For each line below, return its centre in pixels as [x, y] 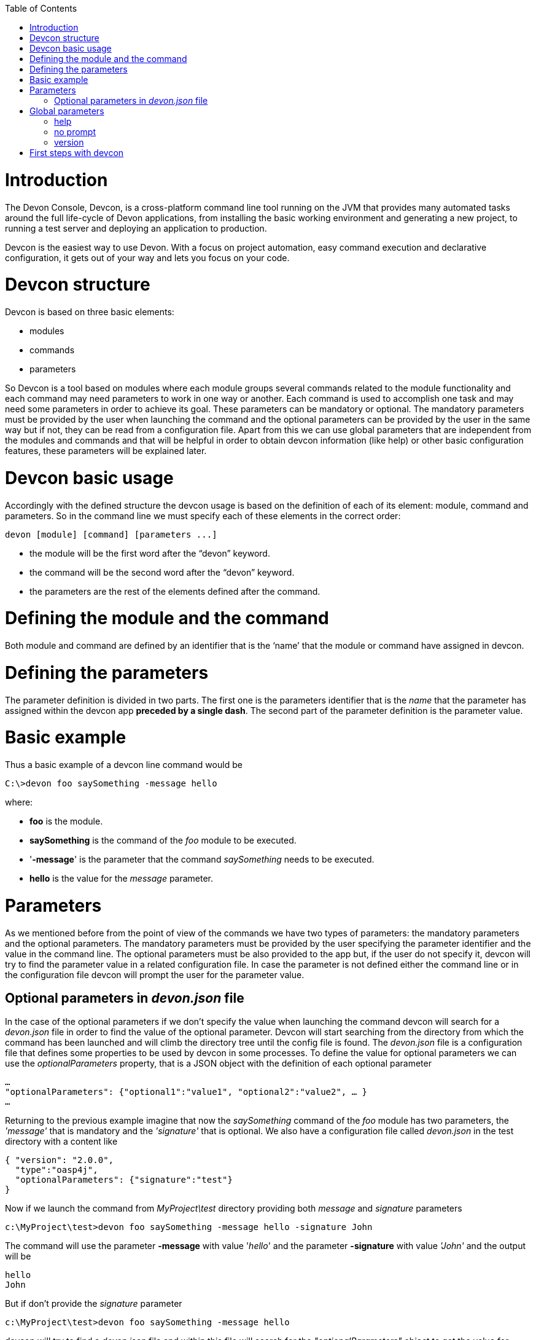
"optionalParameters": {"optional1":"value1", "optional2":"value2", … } [186, 1092]
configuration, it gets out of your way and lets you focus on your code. [147, 257]
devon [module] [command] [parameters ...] [111, 534]
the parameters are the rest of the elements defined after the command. [175, 591]
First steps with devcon [77, 153]
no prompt [75, 132]
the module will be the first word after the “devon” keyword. [150, 553]
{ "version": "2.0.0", [60, 1160]
